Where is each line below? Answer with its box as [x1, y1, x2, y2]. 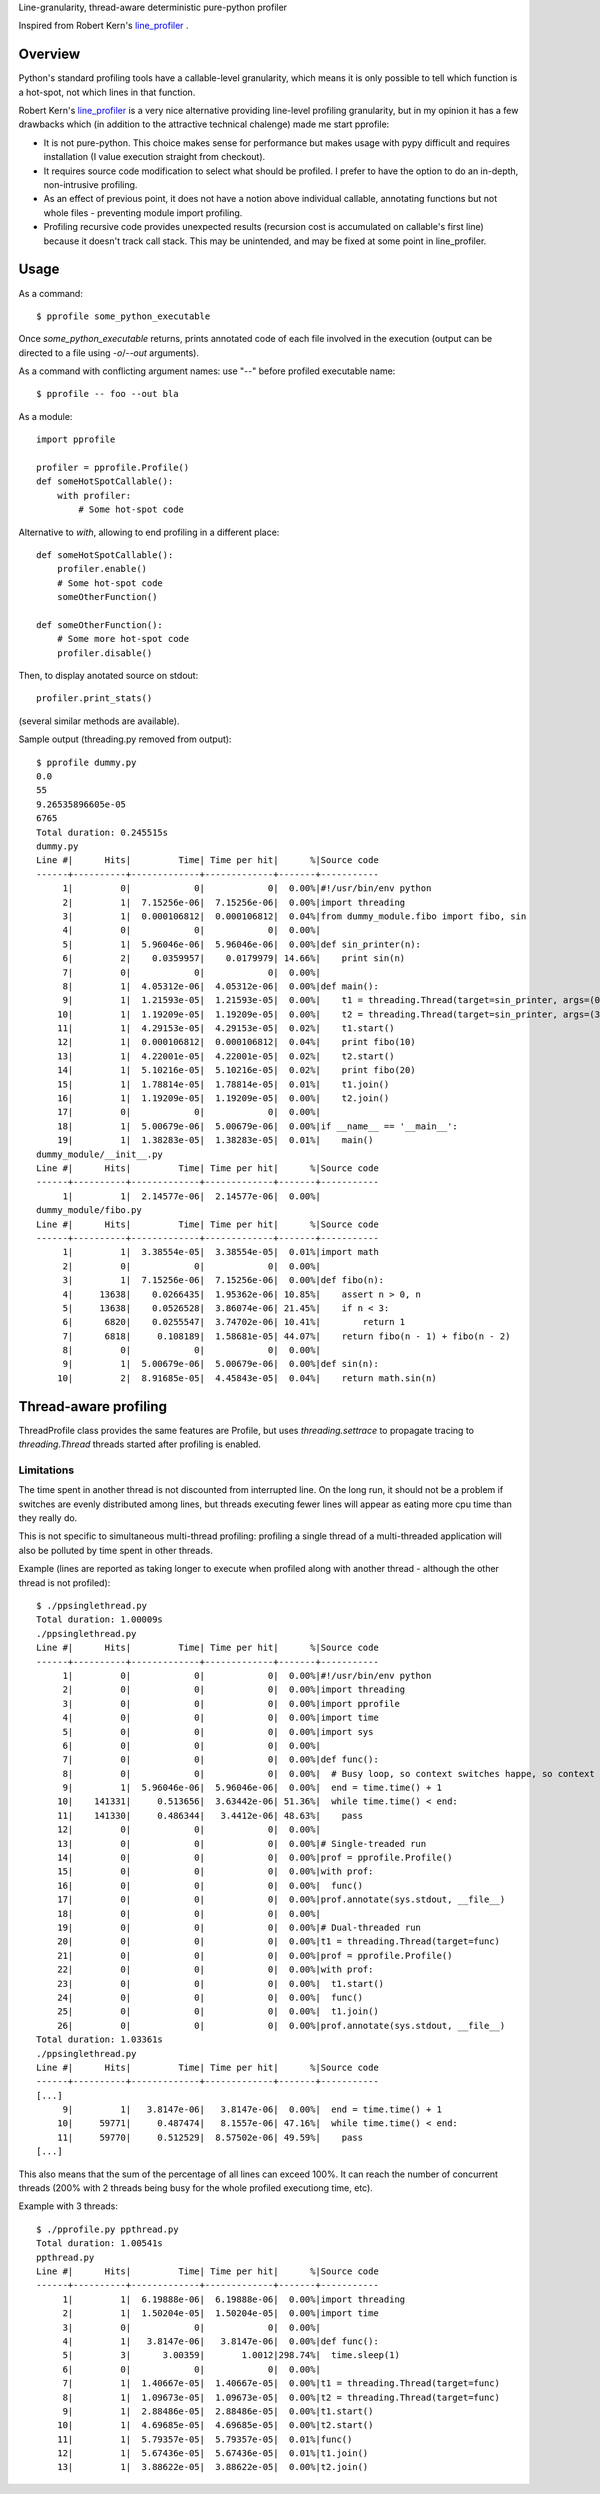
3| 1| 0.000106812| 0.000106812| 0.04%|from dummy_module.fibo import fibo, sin [62, 910, 527, 922]
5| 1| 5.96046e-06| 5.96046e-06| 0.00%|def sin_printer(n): [62, 938, 422, 950]
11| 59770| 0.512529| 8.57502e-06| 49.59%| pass [56, 2131, 364, 2143]
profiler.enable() [56, 563, 148, 575]
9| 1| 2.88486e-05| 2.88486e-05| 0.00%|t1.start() [62, 2405, 374, 2417]
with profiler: [56, 490, 132, 501]
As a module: [18, 410, 73, 422]
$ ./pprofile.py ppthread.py [36, 2223, 179, 2235]
